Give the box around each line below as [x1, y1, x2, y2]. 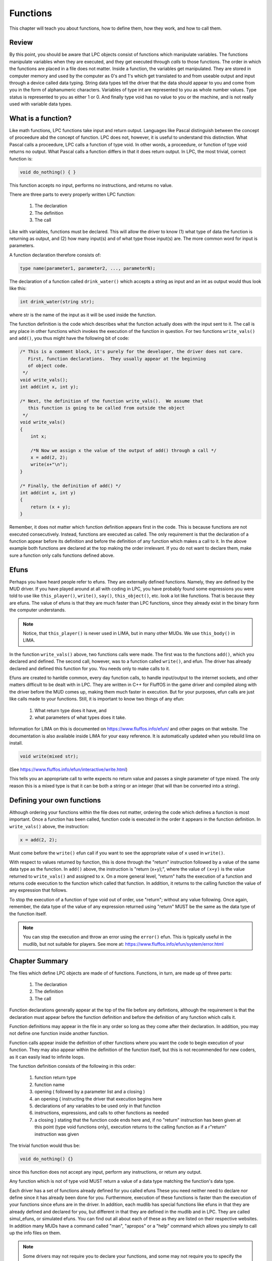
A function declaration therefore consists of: [9, 252, 101, 258]
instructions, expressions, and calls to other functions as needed [34, 1110, 169, 1116]
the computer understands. [9, 607, 66, 613]
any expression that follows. [9, 887, 67, 893]
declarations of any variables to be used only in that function [34, 1103, 161, 1109]
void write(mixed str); [20, 754, 79, 759]
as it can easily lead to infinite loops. [9, 1054, 85, 1060]
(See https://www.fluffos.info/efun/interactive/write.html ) [9, 767, 128, 773]
